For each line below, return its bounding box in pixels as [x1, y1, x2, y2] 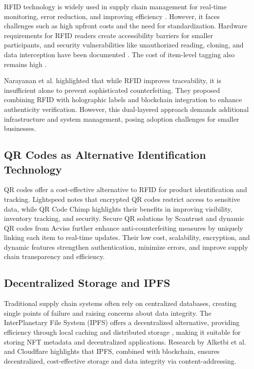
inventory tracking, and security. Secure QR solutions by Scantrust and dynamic [4, 213, 245, 223]
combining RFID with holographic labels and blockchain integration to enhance [4, 94, 242, 105]
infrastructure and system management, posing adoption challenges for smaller [4, 113, 239, 124]
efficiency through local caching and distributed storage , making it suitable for [4, 327, 241, 337]
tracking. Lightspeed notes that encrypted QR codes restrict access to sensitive [4, 194, 240, 204]
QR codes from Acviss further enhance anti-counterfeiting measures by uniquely [4, 222, 243, 233]
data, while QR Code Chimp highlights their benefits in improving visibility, [4, 203, 233, 214]
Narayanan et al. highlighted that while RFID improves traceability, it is [4, 75, 222, 86]
